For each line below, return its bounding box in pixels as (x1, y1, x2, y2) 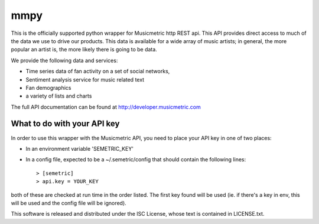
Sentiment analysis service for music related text (25, 76, 145, 83)
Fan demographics (25, 84, 71, 91)
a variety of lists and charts (25, 92, 92, 100)
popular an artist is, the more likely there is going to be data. (11, 46, 158, 53)
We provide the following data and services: (11, 57, 118, 64)
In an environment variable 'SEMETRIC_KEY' (25, 145, 134, 152)
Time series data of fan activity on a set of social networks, (25, 68, 170, 75)
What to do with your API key (11, 119, 120, 129)
